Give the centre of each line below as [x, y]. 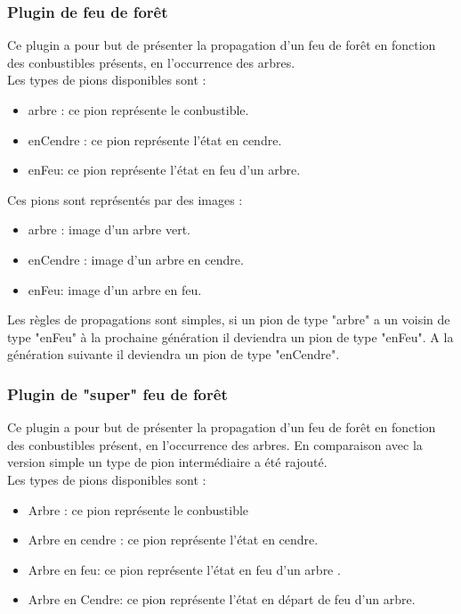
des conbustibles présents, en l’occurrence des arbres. [151, 62]
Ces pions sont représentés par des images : [125, 199]
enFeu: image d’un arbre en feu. [115, 289]
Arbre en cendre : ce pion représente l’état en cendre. [173, 540]
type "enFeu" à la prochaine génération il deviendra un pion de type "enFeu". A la [230, 336]
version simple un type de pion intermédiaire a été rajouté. [167, 462]
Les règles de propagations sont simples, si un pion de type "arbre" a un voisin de [229, 319]
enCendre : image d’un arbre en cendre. [136, 259]
